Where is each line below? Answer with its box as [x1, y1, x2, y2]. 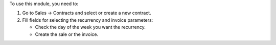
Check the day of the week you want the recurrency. [35, 24, 146, 30]
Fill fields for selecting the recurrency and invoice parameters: [22, 17, 153, 23]
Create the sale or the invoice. [35, 31, 99, 37]
